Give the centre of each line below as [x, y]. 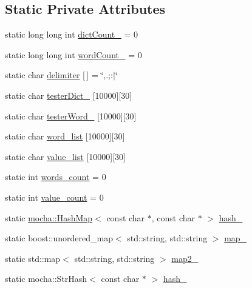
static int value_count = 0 [54, 197]
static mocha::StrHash [46, 279]
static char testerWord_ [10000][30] [71, 116]
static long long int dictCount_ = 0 [72, 34]
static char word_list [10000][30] [65, 136]
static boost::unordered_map [59, 238]
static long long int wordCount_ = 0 [73, 54]
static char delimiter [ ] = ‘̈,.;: [59, 75]
